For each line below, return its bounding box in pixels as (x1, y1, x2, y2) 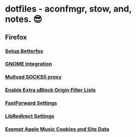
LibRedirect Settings (5, 113, 55, 120)
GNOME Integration (5, 61, 52, 68)
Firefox (5, 33, 27, 41)
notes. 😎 (5, 14, 42, 25)
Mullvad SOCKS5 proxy (5, 74, 62, 81)
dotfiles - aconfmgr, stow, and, (5, 3, 132, 15)
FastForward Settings (5, 100, 58, 106)
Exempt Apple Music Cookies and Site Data (5, 126, 110, 133)
